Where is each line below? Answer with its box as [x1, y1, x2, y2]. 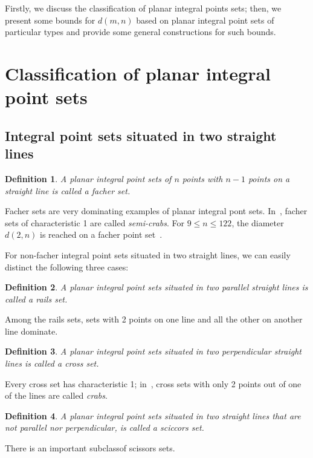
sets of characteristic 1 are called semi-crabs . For [5, 216, 184, 229]
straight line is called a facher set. [5, 184, 131, 197]
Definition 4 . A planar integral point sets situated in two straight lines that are [5, 409, 301, 422]
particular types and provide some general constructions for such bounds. [5, 25, 276, 38]
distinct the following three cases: [5, 260, 129, 273]
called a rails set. [5, 292, 68, 305]
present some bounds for [5, 13, 95, 26]
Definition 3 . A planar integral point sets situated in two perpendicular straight [5, 345, 302, 358]
